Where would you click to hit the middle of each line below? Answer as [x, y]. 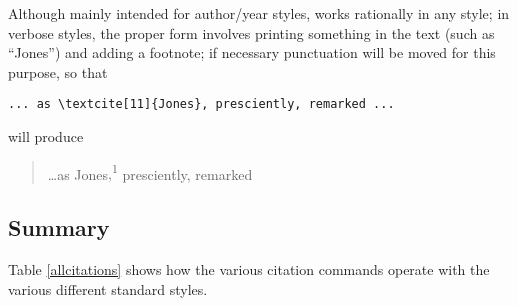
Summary [59, 227]
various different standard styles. [108, 288]
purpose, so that [58, 71]
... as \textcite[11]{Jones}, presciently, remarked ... [201, 104]
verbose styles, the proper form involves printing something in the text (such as [251, 32]
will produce [46, 136]
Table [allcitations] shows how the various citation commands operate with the [249, 269]
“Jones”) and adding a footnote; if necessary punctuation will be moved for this [252, 52]
